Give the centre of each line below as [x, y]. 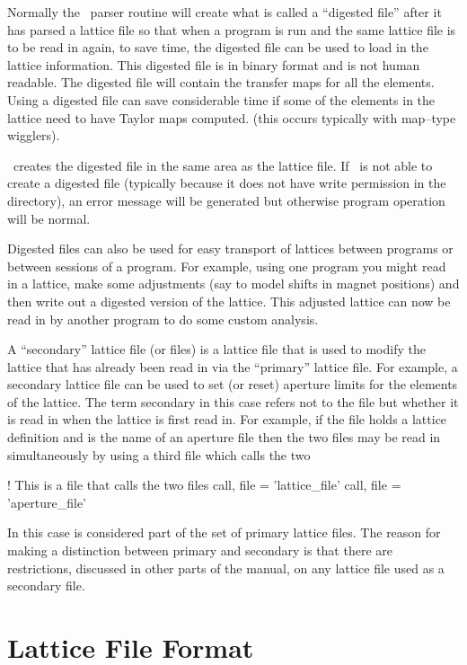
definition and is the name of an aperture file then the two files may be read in [224, 437]
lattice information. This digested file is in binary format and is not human [214, 64]
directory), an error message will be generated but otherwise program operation [226, 200]
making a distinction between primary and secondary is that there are [200, 550]
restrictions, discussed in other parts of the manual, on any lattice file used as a [226, 567]
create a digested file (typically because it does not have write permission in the [227, 183]
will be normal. [49, 218]
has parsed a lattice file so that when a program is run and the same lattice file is [232, 29]
